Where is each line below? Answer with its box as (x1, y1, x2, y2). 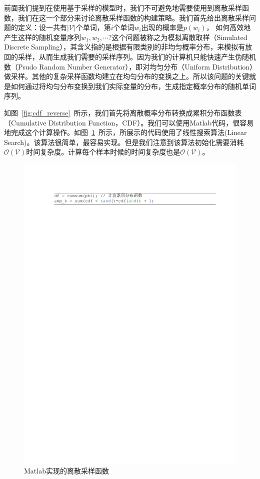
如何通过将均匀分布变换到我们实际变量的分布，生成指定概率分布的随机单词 (10, 80, 256, 91)
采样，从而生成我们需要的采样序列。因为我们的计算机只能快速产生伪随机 (17, 51, 256, 61)
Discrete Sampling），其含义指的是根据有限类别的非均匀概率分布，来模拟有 (4, 41, 245, 52)
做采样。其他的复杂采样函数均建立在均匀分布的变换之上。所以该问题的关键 (4, 71, 249, 81)
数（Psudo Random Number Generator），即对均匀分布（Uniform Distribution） (4, 61, 253, 71)
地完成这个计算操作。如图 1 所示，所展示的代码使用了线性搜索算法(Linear (4, 127, 247, 137)
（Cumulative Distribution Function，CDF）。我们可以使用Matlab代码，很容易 (4, 117, 254, 127)
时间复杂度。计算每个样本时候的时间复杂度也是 (26, 146, 180, 157)
